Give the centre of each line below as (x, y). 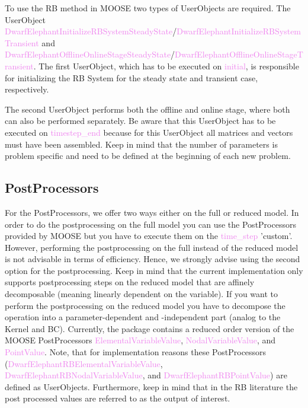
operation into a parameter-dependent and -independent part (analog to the (143, 317)
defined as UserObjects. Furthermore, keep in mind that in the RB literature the (151, 386)
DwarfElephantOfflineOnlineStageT (239, 54)
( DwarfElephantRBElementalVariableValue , (84, 363)
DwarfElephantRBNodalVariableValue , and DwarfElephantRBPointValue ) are (146, 375)
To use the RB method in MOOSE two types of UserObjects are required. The (148, 8)
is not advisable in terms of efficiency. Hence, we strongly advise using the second (153, 259)
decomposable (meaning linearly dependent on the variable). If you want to (142, 294)
